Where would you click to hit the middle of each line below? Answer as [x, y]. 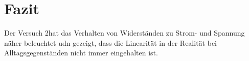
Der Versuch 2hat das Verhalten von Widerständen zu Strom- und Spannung [124, 33]
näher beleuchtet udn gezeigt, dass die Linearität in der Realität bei [110, 42]
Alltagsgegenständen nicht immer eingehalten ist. [81, 53]
